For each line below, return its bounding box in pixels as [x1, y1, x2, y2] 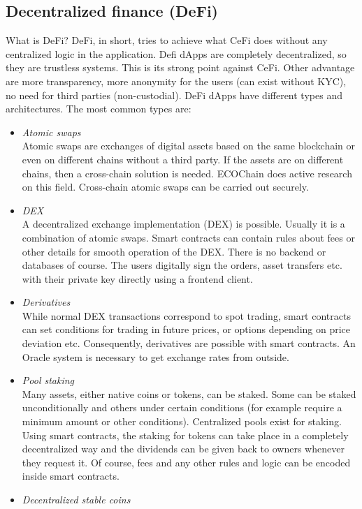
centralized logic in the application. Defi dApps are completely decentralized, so [6, 46, 347, 61]
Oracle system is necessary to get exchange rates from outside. [22, 349, 289, 364]
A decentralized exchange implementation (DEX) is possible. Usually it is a [22, 216, 345, 231]
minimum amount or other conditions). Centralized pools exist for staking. [22, 414, 342, 429]
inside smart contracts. [22, 469, 120, 483]
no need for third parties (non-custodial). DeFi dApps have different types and [6, 87, 342, 102]
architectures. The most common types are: [6, 101, 191, 116]
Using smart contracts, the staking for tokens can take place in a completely [22, 427, 349, 442]
